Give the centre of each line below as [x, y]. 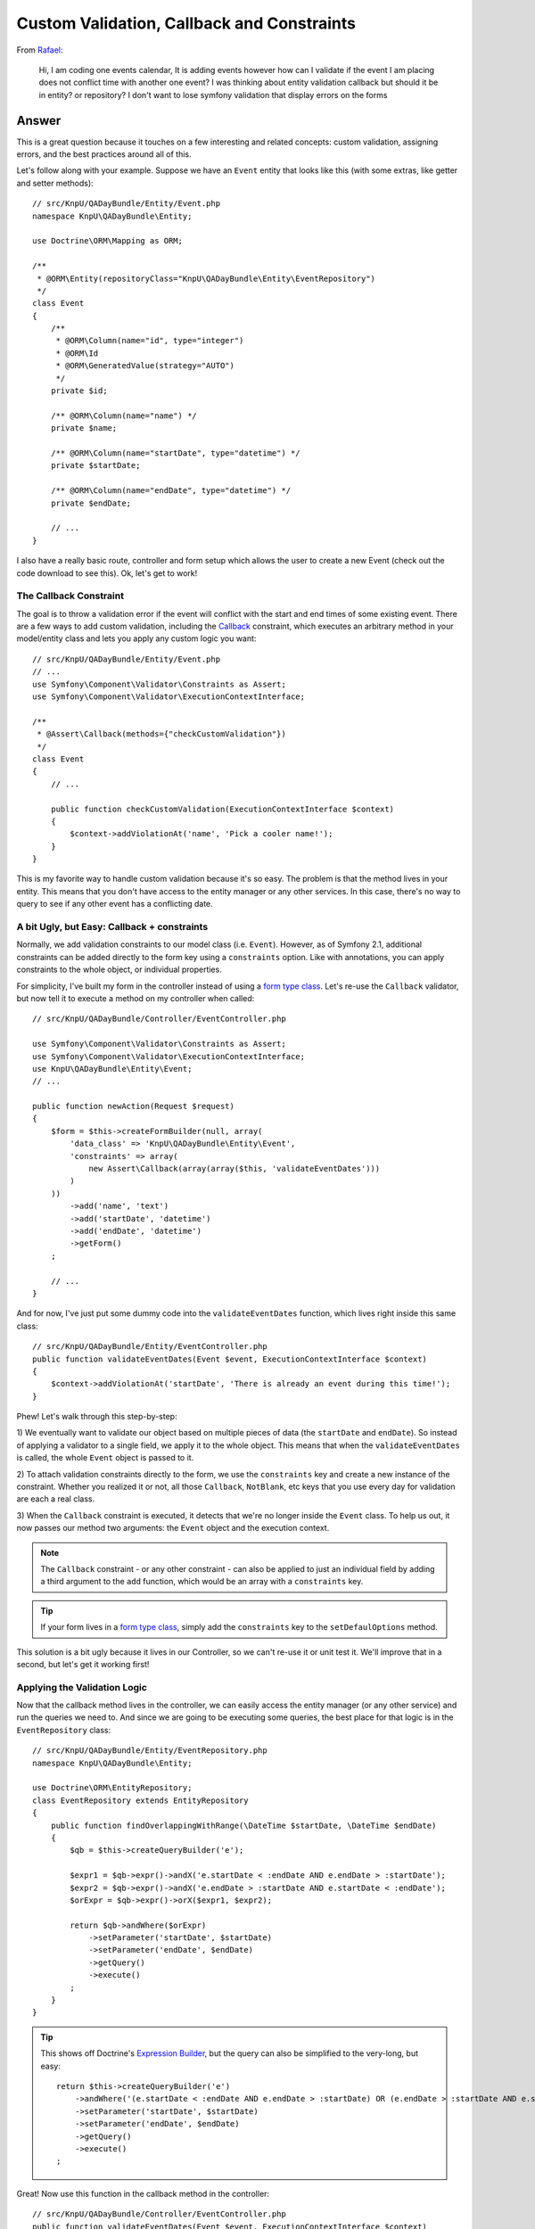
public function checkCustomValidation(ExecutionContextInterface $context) [222, 809]
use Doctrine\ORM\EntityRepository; [112, 1788]
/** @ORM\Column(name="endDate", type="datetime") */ [171, 491]
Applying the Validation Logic [82, 1687]
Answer [39, 120]
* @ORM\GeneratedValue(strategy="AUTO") [145, 366]
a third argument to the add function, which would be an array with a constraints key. [202, 1582]
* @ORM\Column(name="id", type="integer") [150, 341]
